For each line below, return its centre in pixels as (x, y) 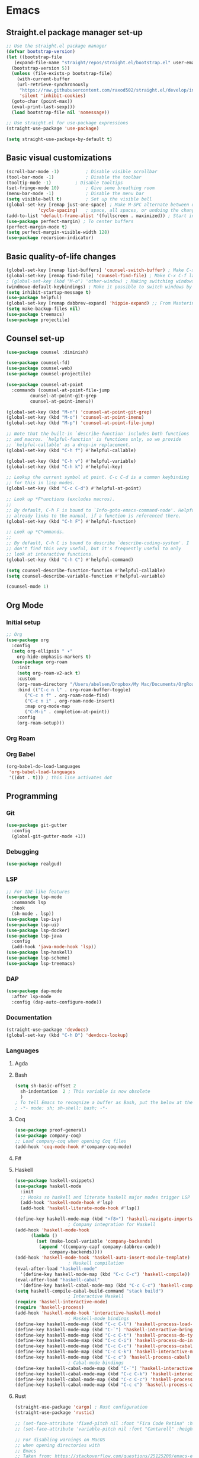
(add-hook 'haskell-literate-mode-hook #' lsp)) (80, 1208)
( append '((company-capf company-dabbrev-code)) (100, 1247)
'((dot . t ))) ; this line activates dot (60, 777)
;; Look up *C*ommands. (36, 532)
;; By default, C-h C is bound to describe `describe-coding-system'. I (98, 543)
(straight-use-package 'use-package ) (53, 128)
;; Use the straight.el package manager (57, 46)
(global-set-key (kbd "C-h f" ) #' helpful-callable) (71, 450)
